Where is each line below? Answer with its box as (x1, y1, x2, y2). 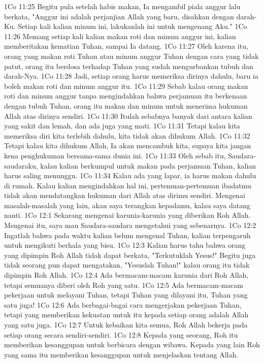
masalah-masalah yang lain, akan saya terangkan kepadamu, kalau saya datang (4, 200, 250, 210)
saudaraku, (4, 160, 38, 171)
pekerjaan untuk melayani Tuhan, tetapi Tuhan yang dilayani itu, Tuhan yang (4, 289, 248, 300)
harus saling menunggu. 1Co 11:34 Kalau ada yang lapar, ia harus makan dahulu (4, 170, 256, 181)
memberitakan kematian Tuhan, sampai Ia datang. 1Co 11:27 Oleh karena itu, (4, 41, 248, 51)
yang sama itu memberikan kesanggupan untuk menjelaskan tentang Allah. (4, 349, 239, 359)
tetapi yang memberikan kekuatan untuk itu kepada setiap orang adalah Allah (4, 309, 249, 320)
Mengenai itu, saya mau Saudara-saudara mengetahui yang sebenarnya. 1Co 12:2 (4, 220, 256, 230)
